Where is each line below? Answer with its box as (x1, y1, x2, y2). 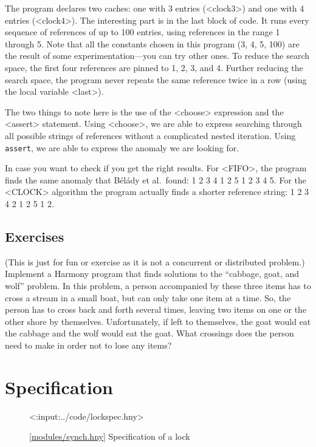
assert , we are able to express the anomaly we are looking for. (5, 141, 239, 154)
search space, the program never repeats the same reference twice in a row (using (5, 73, 307, 86)
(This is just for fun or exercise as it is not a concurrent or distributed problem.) (5, 255, 305, 268)
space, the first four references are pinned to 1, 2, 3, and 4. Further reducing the (5, 61, 303, 73)
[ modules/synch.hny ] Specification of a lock (29, 430, 190, 443)
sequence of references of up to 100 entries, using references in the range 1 (5, 26, 280, 38)
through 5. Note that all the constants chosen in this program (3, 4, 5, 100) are (5, 37, 300, 50)
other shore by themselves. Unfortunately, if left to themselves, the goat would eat (5, 315, 311, 327)
